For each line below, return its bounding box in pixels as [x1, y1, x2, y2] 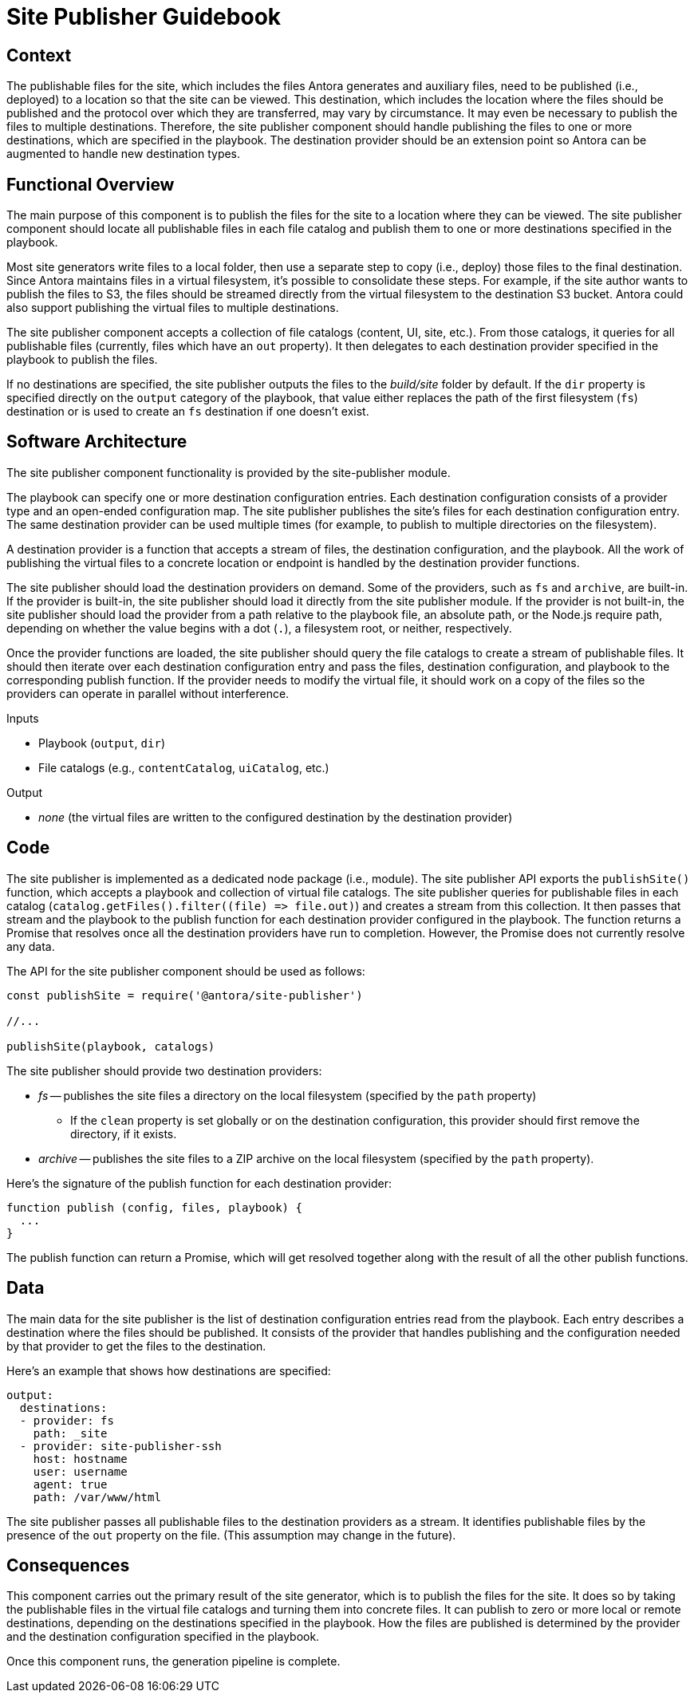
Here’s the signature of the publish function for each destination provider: [6, 1176, 392, 1190]
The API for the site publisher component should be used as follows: [6, 964, 365, 978]
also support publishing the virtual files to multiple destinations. [6, 301, 339, 315]
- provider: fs [19, 1413, 114, 1427]
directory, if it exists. [70, 1126, 177, 1141]
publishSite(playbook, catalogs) [6, 1039, 215, 1053]
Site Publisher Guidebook [6, 3, 282, 30]
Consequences [6, 1555, 130, 1575]
